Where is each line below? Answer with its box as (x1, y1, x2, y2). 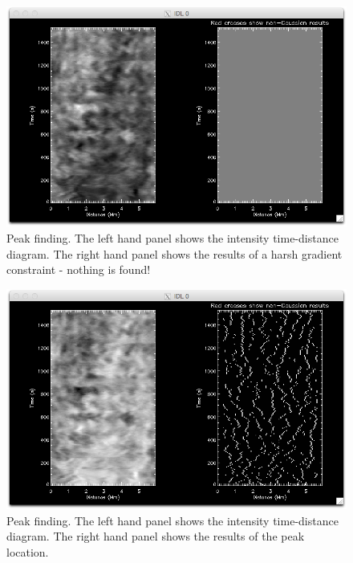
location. (6, 543, 49, 560)
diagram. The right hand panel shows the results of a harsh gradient (6, 245, 343, 262)
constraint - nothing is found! (6, 261, 151, 278)
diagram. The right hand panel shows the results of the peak (6, 528, 305, 545)
